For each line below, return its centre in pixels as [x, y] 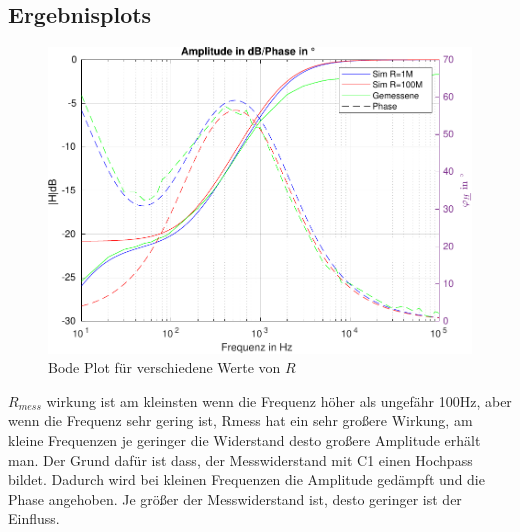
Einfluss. [34, 518]
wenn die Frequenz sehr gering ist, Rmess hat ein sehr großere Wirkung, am [240, 420]
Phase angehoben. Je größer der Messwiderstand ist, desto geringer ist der [235, 498]
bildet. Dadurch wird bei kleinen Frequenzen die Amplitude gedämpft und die [246, 479]
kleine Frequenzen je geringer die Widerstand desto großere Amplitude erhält [244, 439]
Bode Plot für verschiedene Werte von [164, 367]
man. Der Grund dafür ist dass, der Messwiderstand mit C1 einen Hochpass [240, 459]
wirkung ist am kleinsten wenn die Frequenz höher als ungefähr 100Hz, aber [279, 400]
